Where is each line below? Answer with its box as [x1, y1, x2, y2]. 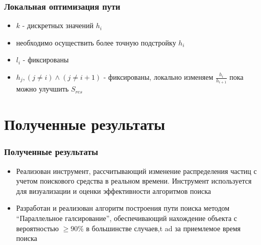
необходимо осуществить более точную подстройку [16, 37, 176, 48]
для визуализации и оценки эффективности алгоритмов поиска [16, 185, 211, 196]
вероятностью [16, 222, 59, 233]
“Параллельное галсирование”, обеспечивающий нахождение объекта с [16, 213, 237, 224]
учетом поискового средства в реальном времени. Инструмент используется [16, 175, 252, 186]
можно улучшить [16, 83, 69, 94]
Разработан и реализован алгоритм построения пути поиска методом [16, 203, 230, 213]
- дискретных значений [22, 20, 94, 31]
